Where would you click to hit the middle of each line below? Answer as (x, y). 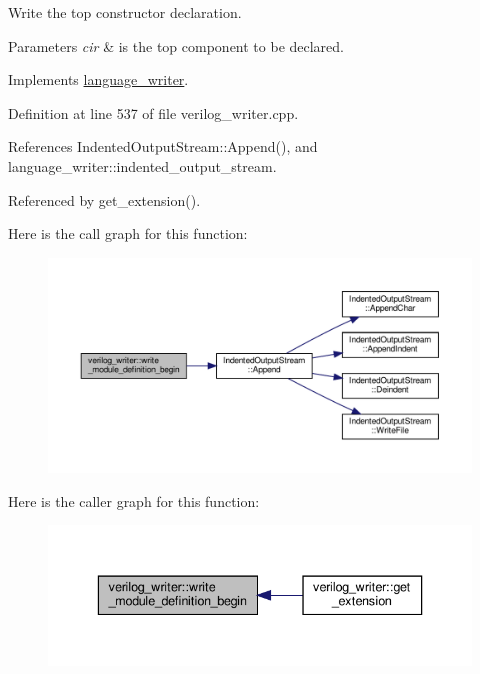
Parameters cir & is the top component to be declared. (176, 45)
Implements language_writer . (98, 79)
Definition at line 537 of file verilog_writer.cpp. (153, 112)
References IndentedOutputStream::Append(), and (163, 146)
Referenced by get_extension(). (104, 199)
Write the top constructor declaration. (125, 12)
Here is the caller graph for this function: (134, 500)
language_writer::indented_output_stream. (142, 165)
